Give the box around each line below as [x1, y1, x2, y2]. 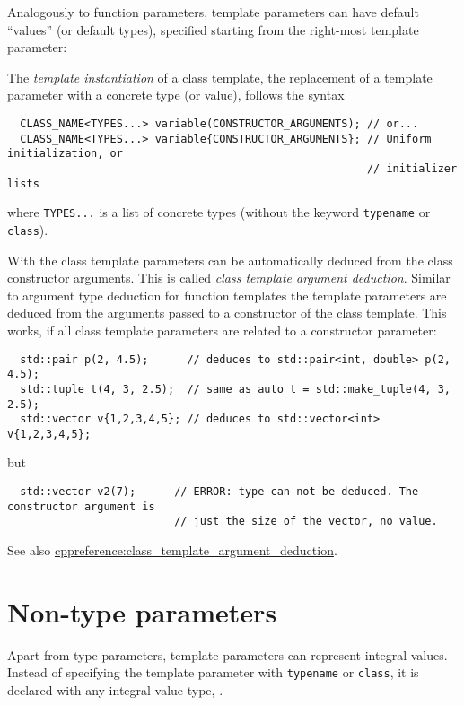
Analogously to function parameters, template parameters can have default [7, 3, 419, 21]
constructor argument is [7, 500, 155, 513]
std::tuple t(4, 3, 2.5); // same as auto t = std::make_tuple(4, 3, [20, 382, 451, 396]
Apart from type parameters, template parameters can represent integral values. [7, 645, 448, 664]
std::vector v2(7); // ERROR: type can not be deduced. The [20, 485, 419, 499]
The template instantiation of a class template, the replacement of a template [7, 67, 433, 86]
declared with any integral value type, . [7, 681, 223, 699]
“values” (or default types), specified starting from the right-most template [7, 20, 419, 39]
